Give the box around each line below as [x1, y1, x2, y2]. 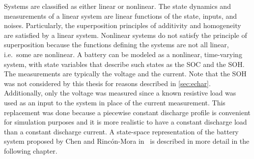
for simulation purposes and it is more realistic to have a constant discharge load [4, 117, 247, 127]
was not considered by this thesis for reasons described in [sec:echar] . [4, 78, 211, 88]
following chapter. [4, 145, 57, 156]
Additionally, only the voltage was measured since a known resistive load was [4, 88, 236, 98]
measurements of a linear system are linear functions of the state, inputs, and [4, 10, 237, 21]
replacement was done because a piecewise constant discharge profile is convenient [4, 107, 251, 117]
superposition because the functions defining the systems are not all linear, [4, 39, 229, 50]
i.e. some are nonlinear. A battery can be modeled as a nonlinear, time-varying [4, 49, 242, 59]
